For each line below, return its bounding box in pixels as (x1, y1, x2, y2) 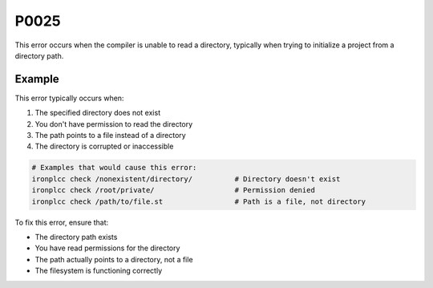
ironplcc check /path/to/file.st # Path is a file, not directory (31, 197, 366, 206)
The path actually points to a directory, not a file (34, 254, 193, 264)
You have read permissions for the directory (34, 243, 180, 253)
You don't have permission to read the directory (34, 119, 193, 128)
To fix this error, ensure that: (14, 217, 109, 227)
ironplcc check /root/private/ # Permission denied (31, 185, 316, 195)
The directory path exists (34, 232, 118, 241)
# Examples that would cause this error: (31, 163, 197, 172)
